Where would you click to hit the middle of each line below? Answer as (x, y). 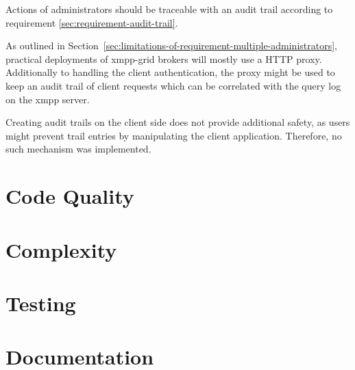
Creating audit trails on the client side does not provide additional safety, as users (178, 122)
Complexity (61, 249)
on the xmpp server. (48, 99)
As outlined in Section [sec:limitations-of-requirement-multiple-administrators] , (171, 45)
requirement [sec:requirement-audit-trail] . (92, 22)
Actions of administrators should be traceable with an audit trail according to (169, 9)
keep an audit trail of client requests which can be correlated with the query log (173, 85)
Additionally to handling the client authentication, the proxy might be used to (170, 72)
